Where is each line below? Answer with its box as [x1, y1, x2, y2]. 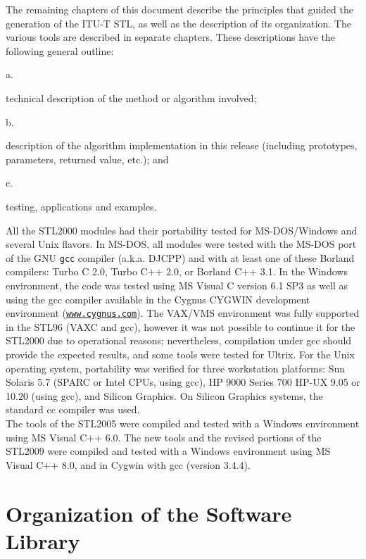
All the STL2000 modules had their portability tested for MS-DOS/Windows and [6, 222, 358, 237]
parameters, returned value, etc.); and [6, 151, 169, 166]
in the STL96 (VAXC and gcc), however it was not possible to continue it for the [6, 319, 355, 334]
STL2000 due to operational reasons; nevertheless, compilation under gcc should [6, 333, 352, 348]
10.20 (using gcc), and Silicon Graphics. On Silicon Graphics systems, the [6, 388, 323, 403]
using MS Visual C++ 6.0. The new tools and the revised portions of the [6, 429, 322, 444]
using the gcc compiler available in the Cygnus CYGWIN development [6, 291, 310, 306]
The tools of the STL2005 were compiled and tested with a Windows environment [6, 415, 360, 430]
